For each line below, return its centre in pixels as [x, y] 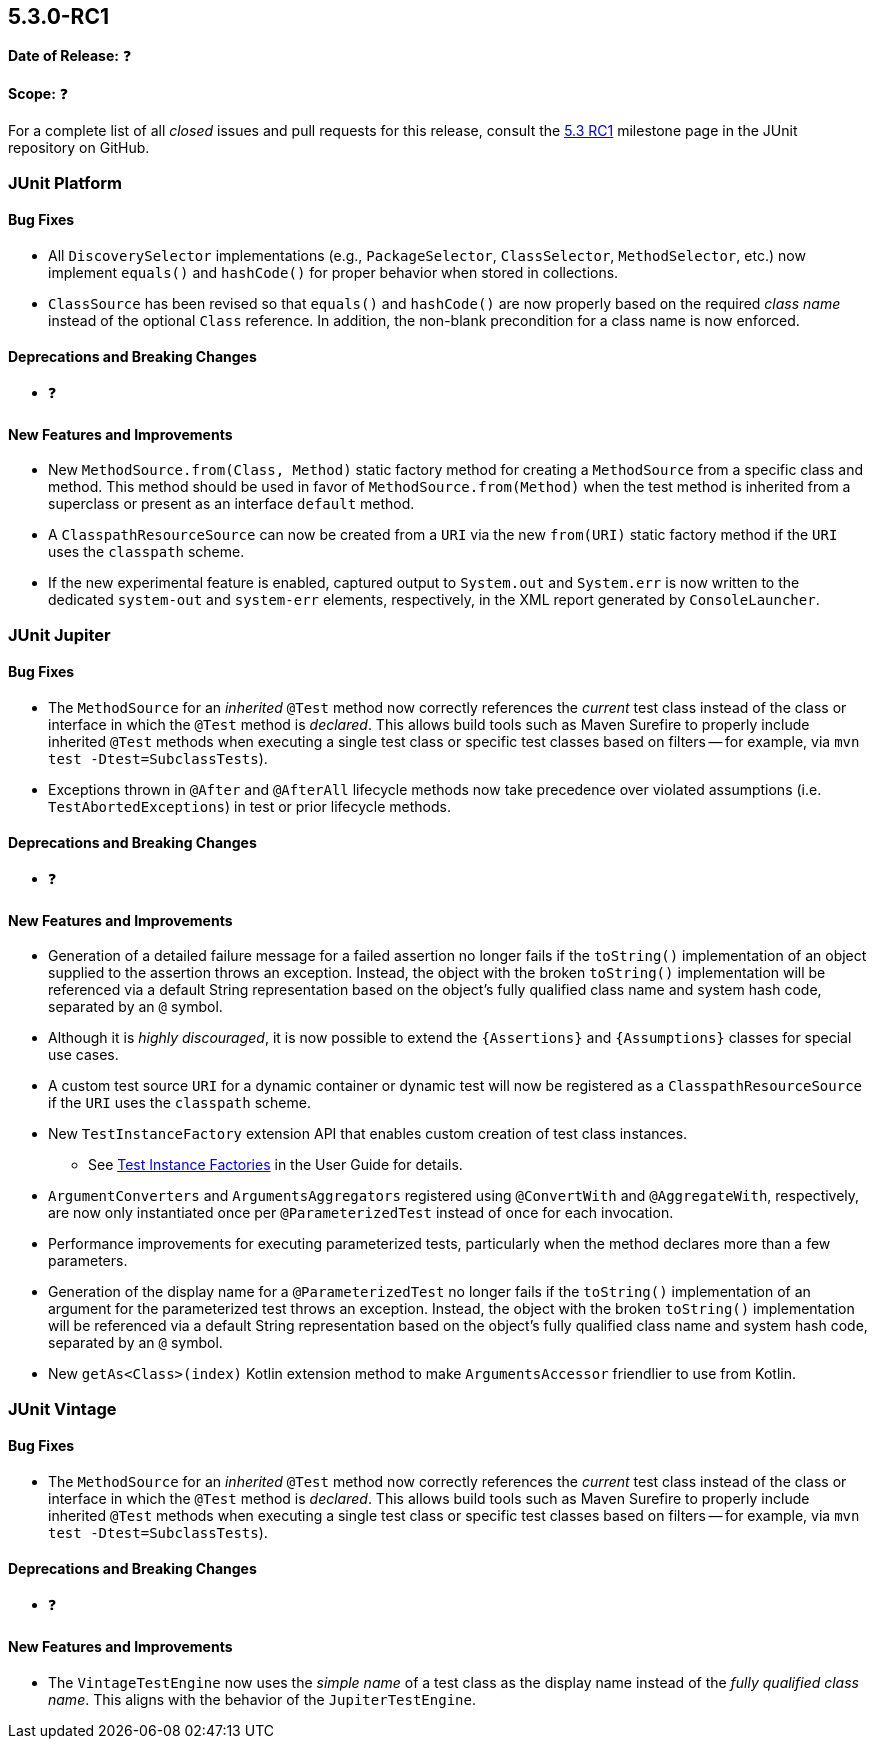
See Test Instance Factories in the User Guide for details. [275, 1165]
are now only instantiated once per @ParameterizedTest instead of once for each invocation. [361, 1213]
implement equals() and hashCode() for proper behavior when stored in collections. [333, 273]
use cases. [83, 1055]
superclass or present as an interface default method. [231, 504]
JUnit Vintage [62, 1408]
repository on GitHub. [79, 148]
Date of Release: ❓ [70, 56]
